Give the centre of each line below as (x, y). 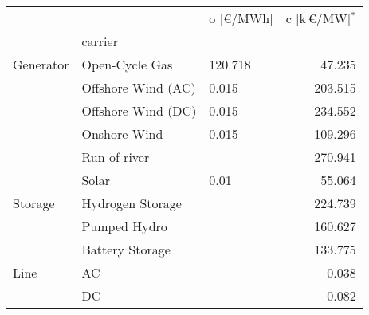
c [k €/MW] (318, 18)
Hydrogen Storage (132, 203)
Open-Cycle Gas (127, 64)
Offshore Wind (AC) (139, 87)
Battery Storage (126, 249)
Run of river (116, 157)
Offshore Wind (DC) (139, 110)
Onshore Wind (122, 134)
